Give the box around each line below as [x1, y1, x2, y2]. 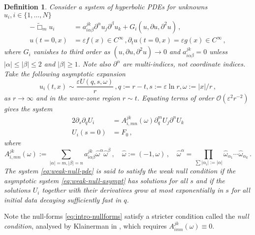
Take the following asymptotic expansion [4, 68, 126, 78]
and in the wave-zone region [35, 93, 120, 103]
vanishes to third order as [33, 46, 110, 57]
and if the [195, 175, 225, 185]
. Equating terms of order [137, 93, 214, 103]
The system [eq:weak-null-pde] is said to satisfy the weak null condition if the [4, 165, 236, 175]
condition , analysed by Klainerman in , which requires [4, 220, 167, 231]
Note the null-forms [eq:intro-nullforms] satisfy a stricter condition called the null [4, 211, 249, 221]
